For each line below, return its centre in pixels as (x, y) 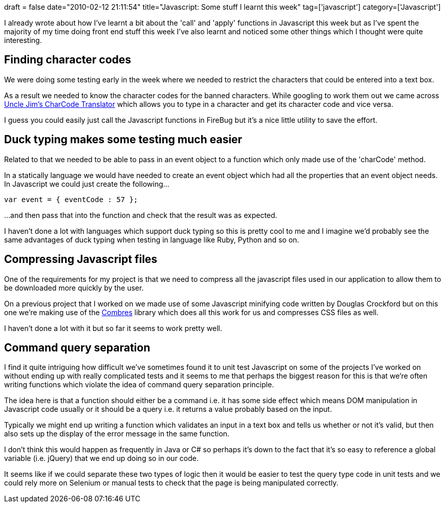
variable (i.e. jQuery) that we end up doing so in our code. (101, 458)
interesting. (23, 40)
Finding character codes (68, 60)
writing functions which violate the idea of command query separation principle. (139, 385)
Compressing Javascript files (81, 259)
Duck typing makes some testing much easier (123, 140)
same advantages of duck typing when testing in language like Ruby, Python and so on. (152, 239)
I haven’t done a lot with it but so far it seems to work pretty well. (113, 328)
